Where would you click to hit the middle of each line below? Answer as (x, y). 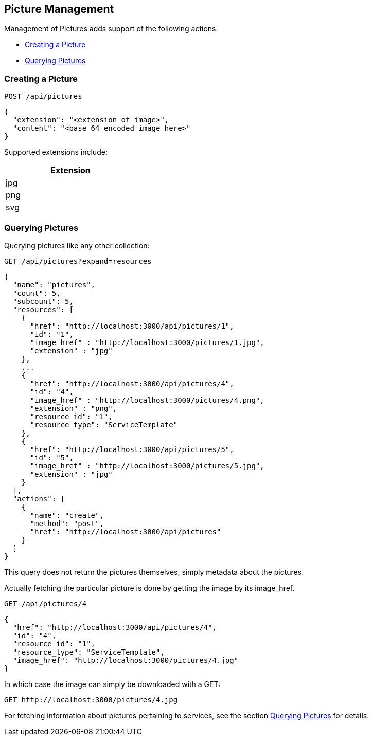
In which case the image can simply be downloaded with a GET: (112, 684)
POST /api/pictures (43, 96)
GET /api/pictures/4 (46, 603)
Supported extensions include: (56, 152)
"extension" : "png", (74, 408)
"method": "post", (67, 523)
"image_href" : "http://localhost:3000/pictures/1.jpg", (147, 342)
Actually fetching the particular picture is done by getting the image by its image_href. (149, 588)
